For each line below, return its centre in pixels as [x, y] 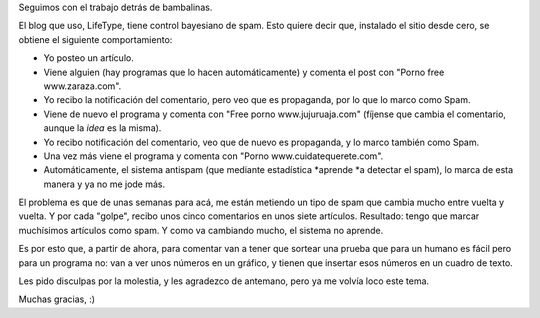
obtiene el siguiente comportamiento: [95, 39]
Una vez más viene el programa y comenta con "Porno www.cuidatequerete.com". [213, 156]
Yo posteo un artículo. [88, 58]
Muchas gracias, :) [56, 299]
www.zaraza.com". [82, 86]
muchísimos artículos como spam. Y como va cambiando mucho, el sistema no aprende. [201, 230]
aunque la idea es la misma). [102, 128]
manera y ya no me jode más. [104, 184]
